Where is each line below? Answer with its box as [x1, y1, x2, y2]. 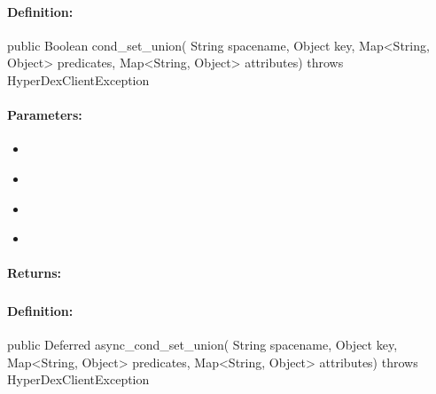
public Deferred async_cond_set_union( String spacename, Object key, [7, 335, 398, 354]
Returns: [7, 264, 62, 282]
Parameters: [7, 106, 82, 124]
